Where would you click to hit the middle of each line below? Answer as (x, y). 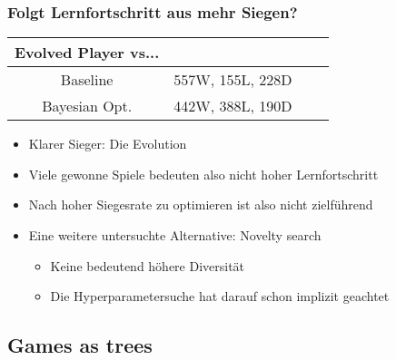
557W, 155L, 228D (233, 80)
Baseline (87, 80)
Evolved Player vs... (87, 53)
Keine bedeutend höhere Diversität (148, 265)
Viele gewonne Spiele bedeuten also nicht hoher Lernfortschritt (203, 174)
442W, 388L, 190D (233, 106)
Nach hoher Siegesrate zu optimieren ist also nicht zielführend (201, 204)
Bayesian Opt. (87, 106)
